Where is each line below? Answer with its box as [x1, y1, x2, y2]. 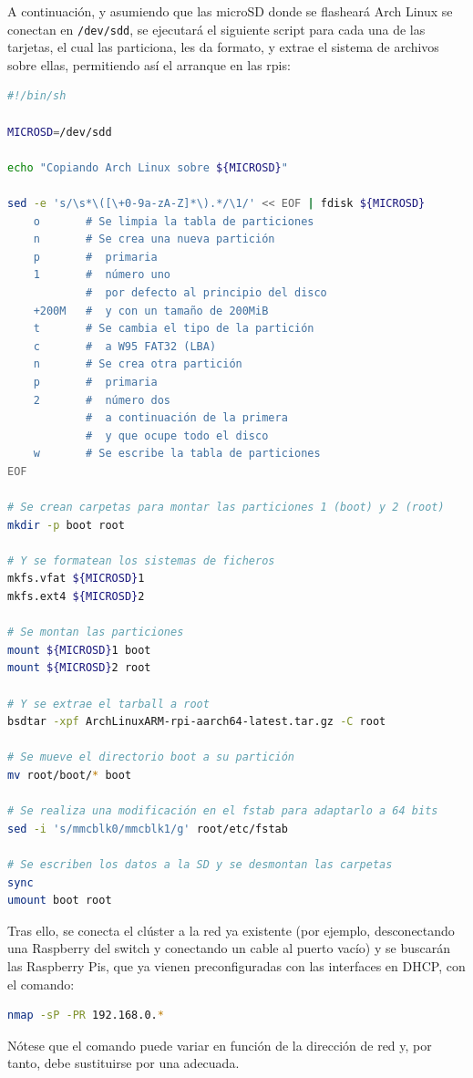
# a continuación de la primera [85, 411, 288, 425]
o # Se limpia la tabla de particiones [33, 214, 314, 228]
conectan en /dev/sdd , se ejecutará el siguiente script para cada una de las [7, 19, 426, 38]
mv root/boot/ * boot [7, 769, 132, 782]
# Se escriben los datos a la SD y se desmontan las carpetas [7, 857, 393, 871]
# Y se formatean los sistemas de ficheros [7, 554, 275, 567]
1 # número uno [33, 268, 170, 282]
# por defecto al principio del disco [85, 285, 327, 299]
